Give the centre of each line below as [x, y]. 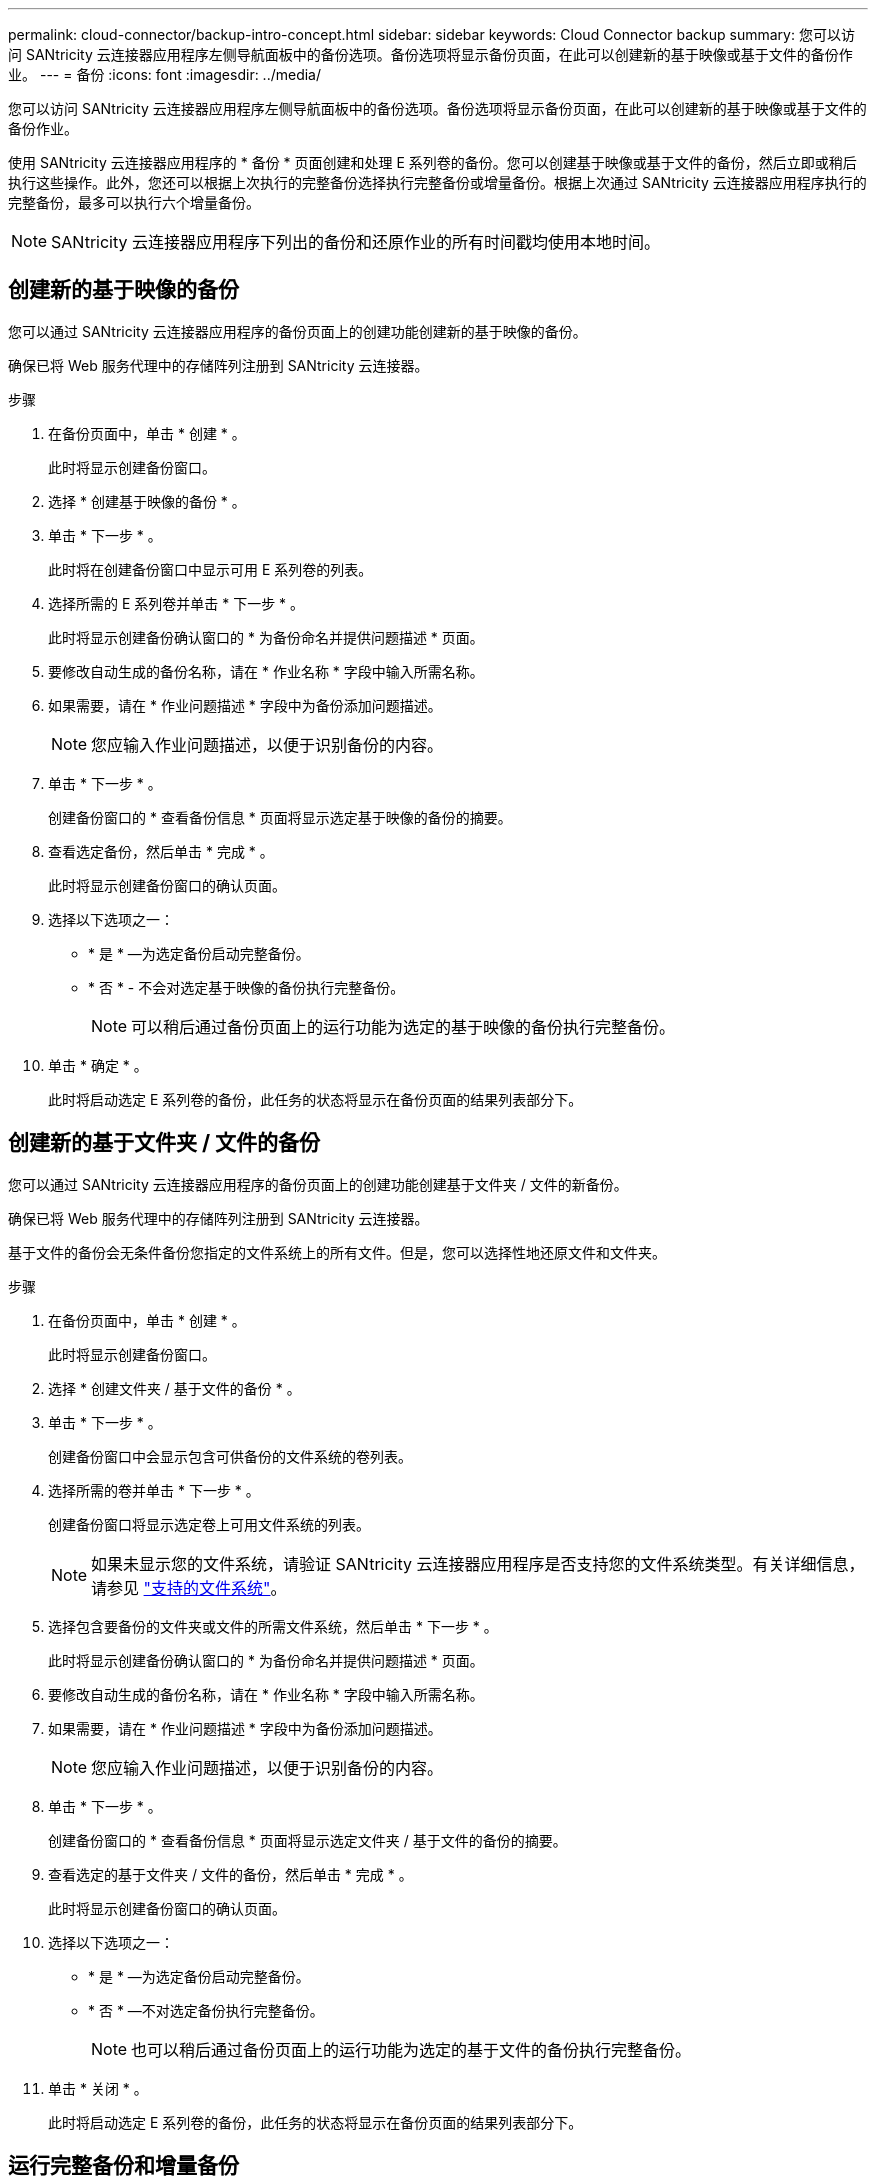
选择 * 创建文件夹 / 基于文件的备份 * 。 [174, 1388]
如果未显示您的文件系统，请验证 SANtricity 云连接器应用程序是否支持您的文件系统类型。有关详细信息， [478, 1563]
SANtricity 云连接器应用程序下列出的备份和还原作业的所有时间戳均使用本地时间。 [356, 242]
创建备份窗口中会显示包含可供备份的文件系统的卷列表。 [230, 1456]
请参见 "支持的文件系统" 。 [189, 1587]
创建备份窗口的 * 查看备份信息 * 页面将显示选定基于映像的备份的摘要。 [280, 817]
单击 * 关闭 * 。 [98, 2088]
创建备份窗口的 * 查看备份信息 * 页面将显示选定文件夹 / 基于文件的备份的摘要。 [307, 1840]
